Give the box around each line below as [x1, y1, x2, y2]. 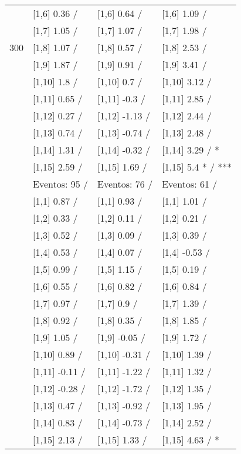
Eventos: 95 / [33, 177, 89, 191]
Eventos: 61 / [162, 177, 218, 191]
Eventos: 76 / [97, 177, 153, 191]
